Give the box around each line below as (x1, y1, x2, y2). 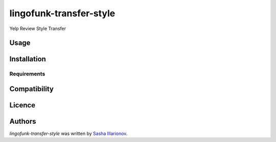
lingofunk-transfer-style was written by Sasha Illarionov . (9, 130, 128, 137)
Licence (9, 101, 36, 109)
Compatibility (9, 84, 54, 93)
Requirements (9, 70, 45, 77)
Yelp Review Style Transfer (9, 25, 66, 32)
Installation (9, 55, 46, 64)
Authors (9, 117, 36, 126)
